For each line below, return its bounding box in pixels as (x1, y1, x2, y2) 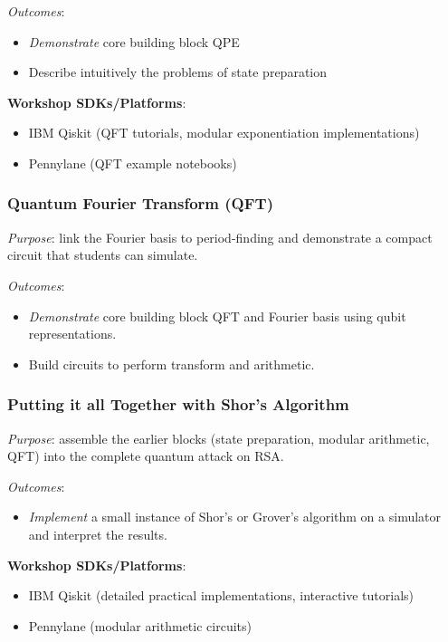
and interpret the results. (28, 524, 167, 543)
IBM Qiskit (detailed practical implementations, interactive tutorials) (28, 586, 415, 605)
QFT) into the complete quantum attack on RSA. (7, 446, 284, 465)
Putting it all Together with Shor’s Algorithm (7, 393, 349, 416)
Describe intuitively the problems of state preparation (28, 62, 328, 81)
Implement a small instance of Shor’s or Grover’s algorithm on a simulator (28, 507, 442, 526)
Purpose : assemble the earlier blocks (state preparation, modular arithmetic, (7, 428, 430, 447)
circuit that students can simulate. (7, 245, 198, 264)
